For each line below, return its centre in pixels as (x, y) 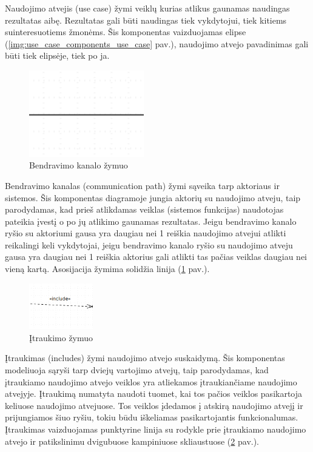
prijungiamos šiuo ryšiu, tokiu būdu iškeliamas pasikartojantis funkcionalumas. (152, 417)
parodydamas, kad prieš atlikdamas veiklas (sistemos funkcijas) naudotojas (144, 209)
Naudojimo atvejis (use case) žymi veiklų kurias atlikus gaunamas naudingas (147, 8)
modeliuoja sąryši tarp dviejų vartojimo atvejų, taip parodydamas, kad (137, 370)
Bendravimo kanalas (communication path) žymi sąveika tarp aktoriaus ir (142, 185)
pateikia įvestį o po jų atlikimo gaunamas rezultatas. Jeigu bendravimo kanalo (151, 221)
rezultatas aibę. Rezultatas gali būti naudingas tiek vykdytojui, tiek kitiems (146, 20)
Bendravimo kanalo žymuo (79, 165)
